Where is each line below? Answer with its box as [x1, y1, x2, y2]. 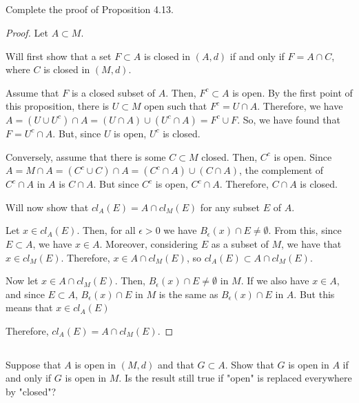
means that [6, 300, 53, 315]
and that [157, 357, 194, 371]
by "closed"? [6, 384, 57, 399]
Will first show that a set [6, 48, 112, 63]
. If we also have [240, 273, 309, 288]
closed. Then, [201, 149, 258, 164]
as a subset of [211, 236, 269, 250]
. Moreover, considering [99, 236, 198, 250]
